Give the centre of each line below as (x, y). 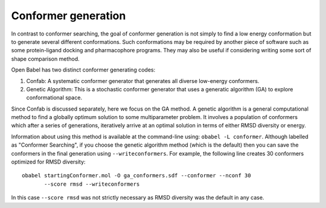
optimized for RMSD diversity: (48, 162)
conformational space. (54, 98)
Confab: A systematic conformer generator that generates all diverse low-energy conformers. (143, 81)
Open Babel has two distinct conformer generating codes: (83, 70)
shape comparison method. (45, 59)
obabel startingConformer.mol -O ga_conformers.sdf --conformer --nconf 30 (136, 176)
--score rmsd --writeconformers (92, 184)
